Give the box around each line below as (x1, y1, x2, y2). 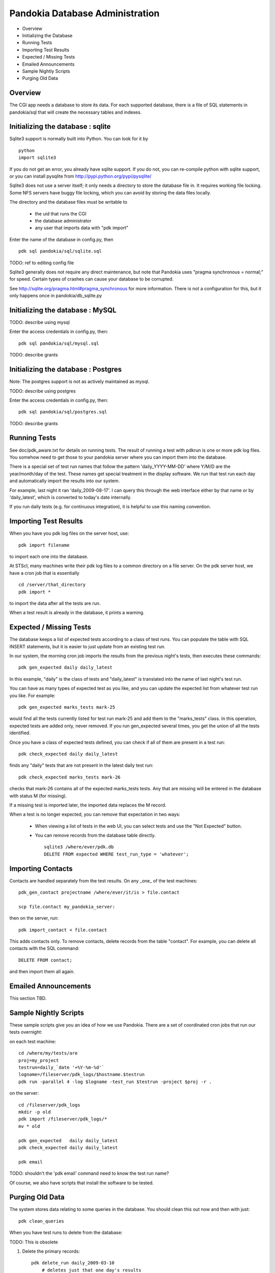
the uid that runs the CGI (35, 210, 87, 216)
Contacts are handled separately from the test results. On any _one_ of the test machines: (9, 877, 198, 883)
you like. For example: (9, 693, 56, 699)
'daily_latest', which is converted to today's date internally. (9, 494, 132, 500)
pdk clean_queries (18, 1218, 65, 1224)
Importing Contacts (9, 864, 73, 873)
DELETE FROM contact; (18, 957, 72, 963)
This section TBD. (9, 995, 47, 1002)
